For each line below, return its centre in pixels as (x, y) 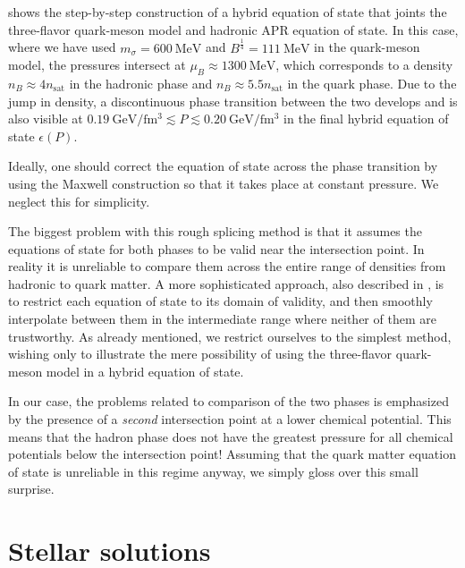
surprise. (31, 489)
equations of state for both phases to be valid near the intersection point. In (216, 248)
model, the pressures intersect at (97, 65)
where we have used (62, 47)
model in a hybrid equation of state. (145, 371)
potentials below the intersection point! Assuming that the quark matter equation (232, 454)
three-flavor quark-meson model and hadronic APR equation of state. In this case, (233, 29)
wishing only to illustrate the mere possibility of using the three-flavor (200, 354)
